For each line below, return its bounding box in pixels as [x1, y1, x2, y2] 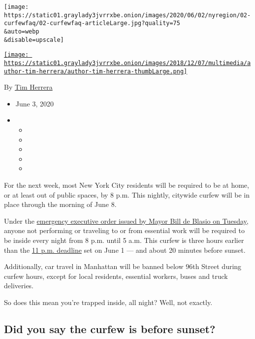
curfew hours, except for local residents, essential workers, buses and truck [4, 271, 228, 281]
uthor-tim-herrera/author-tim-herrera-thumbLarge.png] [4, 68, 188, 75]
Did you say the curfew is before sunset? [4, 321, 216, 336]
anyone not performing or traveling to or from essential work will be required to [4, 225, 245, 236]
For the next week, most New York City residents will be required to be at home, [4, 180, 249, 190]
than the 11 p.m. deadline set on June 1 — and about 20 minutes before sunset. [4, 244, 246, 255]
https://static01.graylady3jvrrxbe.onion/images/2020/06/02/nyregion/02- [4, 11, 251, 19]
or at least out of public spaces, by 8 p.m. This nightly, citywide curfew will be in [4, 189, 250, 200]
